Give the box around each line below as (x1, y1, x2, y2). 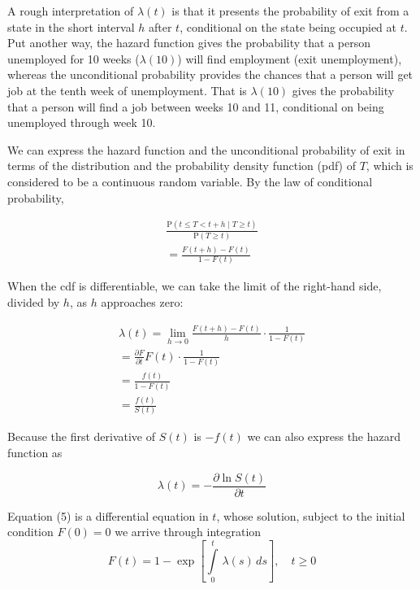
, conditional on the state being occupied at (180, 18, 397, 35)
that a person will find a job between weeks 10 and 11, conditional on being (7, 98, 384, 115)
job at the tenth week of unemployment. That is (7, 81, 247, 98)
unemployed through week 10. (7, 114, 156, 131)
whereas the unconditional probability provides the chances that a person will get (7, 66, 414, 83)
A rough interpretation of (7, 2, 134, 19)
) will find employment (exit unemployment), (177, 50, 402, 67)
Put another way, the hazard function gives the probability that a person (7, 34, 371, 51)
